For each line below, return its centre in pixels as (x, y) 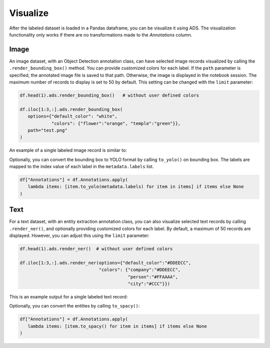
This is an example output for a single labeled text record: (68, 297)
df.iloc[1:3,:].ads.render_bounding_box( (71, 109)
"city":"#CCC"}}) (149, 284)
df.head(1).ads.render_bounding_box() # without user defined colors (109, 95)
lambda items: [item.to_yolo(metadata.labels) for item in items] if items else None (136, 187)
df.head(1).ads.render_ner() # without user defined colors (96, 249)
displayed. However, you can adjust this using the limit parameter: (79, 235)
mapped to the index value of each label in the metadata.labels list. (81, 166)
